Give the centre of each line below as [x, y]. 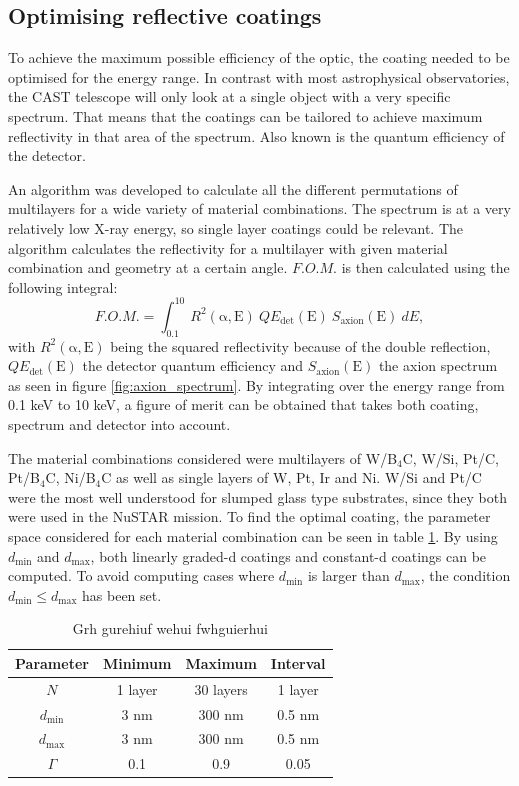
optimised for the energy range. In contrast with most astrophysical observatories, [259, 76]
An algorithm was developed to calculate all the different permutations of [233, 188]
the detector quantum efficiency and [193, 365]
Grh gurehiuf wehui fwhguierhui [170, 628]
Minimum [137, 662]
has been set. [122, 594]
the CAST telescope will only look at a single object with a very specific [229, 96]
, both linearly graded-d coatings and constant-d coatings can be [288, 555]
